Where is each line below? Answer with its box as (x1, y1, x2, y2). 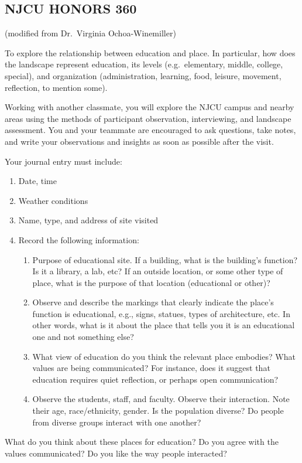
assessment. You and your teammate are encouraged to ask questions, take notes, (5, 124, 296, 136)
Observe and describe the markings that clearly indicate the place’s (32, 296, 274, 308)
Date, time (18, 175, 57, 187)
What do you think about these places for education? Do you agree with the (5, 435, 279, 448)
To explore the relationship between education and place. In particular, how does (5, 46, 296, 59)
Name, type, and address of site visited (18, 214, 159, 226)
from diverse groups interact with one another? (32, 416, 201, 428)
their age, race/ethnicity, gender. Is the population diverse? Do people (32, 404, 284, 417)
